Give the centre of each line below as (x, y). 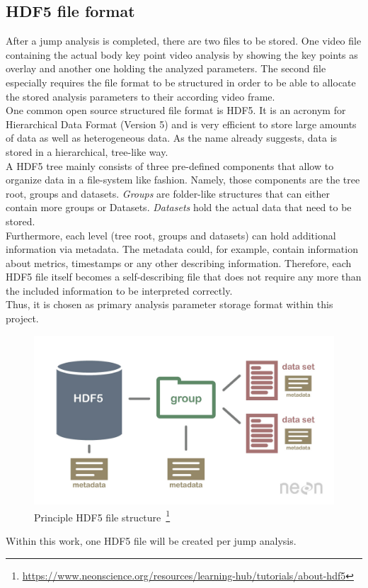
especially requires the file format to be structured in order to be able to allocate (181, 82)
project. (22, 318)
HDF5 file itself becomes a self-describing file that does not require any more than (184, 277)
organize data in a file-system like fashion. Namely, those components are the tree (183, 180)
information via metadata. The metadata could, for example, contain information (182, 249)
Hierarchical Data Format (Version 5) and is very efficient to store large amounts (181, 124)
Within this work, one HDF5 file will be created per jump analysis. (151, 541)
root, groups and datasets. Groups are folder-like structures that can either (168, 193)
